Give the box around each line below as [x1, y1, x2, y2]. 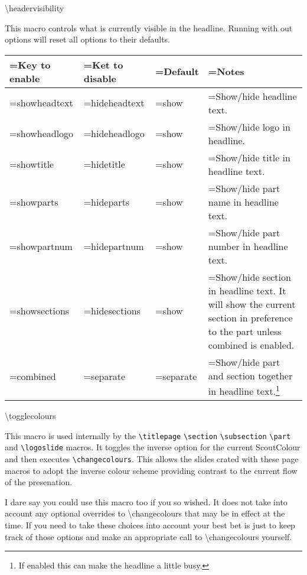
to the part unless [208, 324, 282, 338]
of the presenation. [5, 476, 73, 488]
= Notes [208, 64, 244, 79]
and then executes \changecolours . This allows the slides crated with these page [5, 453, 299, 465]
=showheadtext [9, 96, 73, 110]
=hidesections [83, 304, 141, 318]
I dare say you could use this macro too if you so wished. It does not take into [5, 495, 288, 508]
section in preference [208, 310, 293, 324]
